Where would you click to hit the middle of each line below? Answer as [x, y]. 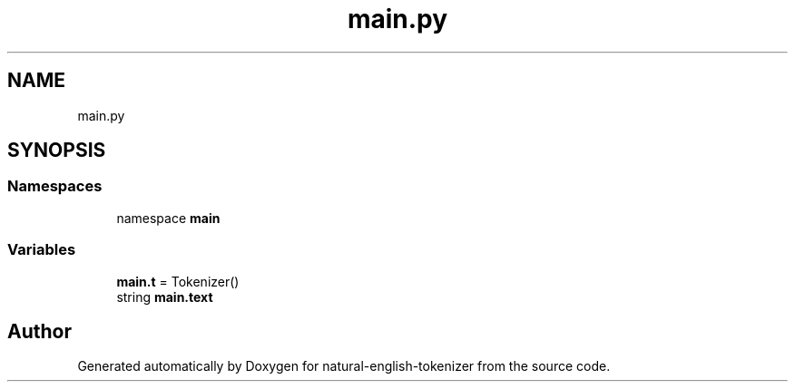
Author [39, 331]
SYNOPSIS [57, 151]
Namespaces [55, 186]
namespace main [168, 218]
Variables [42, 250]
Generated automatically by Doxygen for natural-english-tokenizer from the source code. [344, 366]
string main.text [165, 297]
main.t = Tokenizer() [178, 281]
